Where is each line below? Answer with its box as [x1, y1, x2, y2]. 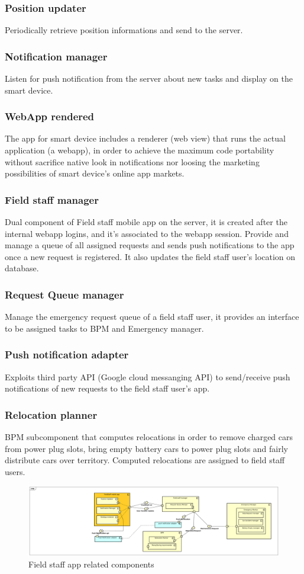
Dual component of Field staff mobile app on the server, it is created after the [5, 216, 287, 228]
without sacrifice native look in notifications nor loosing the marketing [5, 155, 260, 168]
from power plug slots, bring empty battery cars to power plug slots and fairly [5, 442, 289, 454]
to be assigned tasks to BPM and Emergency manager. [5, 322, 204, 334]
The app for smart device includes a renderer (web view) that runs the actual [5, 132, 286, 145]
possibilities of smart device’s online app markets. [5, 167, 185, 179]
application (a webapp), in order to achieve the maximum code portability [5, 144, 274, 156]
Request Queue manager [5, 287, 124, 302]
